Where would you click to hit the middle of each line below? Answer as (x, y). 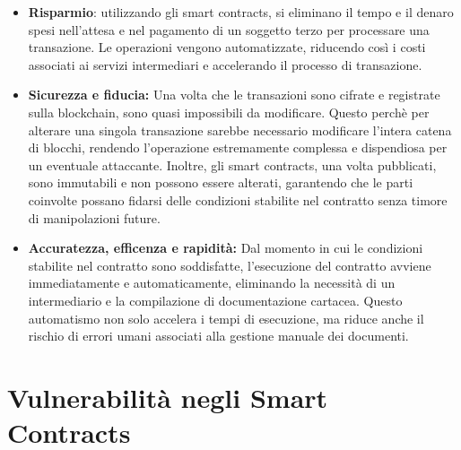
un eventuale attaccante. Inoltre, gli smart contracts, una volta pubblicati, (232, 164)
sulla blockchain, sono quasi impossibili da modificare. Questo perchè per (229, 112)
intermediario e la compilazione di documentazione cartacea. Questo (215, 300)
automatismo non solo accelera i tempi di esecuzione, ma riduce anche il (226, 318)
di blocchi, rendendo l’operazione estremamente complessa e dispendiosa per (238, 147)
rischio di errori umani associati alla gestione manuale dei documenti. (218, 336)
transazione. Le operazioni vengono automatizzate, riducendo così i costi (227, 47)
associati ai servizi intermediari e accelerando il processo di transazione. (225, 64)
